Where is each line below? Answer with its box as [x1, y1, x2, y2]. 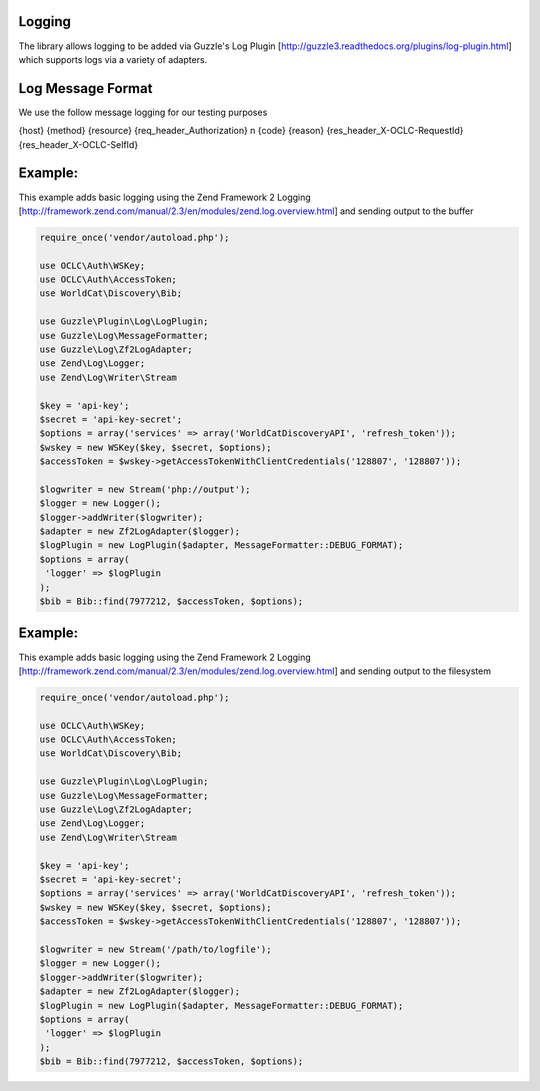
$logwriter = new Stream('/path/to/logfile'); [39, 943, 272, 955]
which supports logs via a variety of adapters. [18, 53, 208, 65]
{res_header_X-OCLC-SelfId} [18, 138, 139, 150]
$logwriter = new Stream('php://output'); [39, 483, 251, 495]
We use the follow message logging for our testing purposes [18, 106, 268, 118]
